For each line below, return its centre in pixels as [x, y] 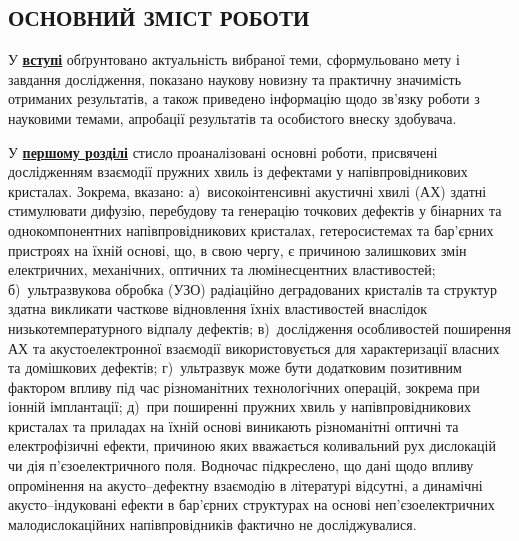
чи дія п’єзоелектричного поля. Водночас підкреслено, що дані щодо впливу [241, 465]
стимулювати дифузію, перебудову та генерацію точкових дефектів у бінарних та [255, 210]
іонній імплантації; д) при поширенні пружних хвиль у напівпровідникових [239, 406]
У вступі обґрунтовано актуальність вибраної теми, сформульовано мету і [234, 59]
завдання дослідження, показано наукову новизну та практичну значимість [235, 78]
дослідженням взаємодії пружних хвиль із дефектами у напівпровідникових [238, 171]
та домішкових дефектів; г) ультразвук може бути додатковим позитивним [235, 367]
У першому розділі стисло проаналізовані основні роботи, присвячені [223, 151]
